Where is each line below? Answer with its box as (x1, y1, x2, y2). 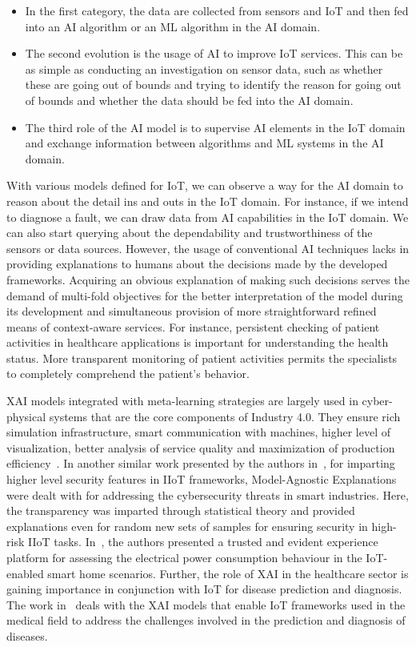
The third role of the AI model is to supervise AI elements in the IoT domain (25, 119, 406, 135)
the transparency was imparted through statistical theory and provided (6, 502, 355, 519)
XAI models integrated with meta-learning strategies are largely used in (6, 392, 358, 409)
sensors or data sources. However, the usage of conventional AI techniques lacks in (6, 239, 410, 256)
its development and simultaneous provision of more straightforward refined (6, 303, 377, 319)
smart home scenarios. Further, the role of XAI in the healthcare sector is (47, 565, 409, 581)
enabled (6, 565, 44, 581)
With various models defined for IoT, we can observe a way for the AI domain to (6, 177, 403, 194)
